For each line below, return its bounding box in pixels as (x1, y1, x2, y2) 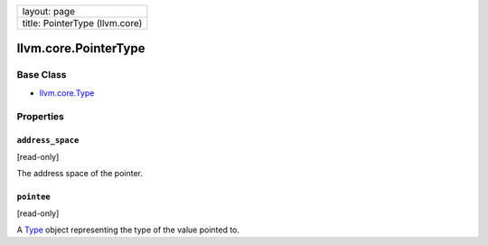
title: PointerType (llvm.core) (22, 17, 143, 29)
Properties (16, 109, 65, 122)
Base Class (16, 69, 67, 81)
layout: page (22, 5, 76, 17)
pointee (16, 192, 52, 203)
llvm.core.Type (39, 87, 95, 99)
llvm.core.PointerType (16, 41, 145, 56)
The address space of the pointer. (16, 168, 144, 179)
